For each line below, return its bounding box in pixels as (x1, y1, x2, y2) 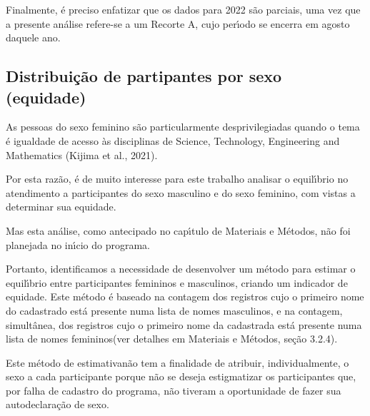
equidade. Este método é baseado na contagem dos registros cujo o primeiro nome (6, 289, 364, 304)
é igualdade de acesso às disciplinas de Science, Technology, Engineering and (6, 133, 340, 148)
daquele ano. (6, 30, 61, 45)
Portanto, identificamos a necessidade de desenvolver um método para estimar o (6, 261, 356, 276)
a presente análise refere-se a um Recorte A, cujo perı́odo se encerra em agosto (6, 16, 350, 31)
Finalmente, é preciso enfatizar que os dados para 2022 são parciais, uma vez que (6, 2, 361, 16)
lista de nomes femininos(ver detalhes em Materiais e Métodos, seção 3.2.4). (6, 331, 338, 346)
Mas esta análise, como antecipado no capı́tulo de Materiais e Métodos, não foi (6, 223, 351, 238)
